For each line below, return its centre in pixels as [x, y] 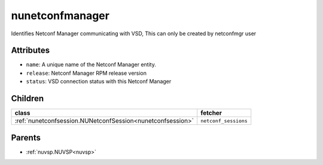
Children [28, 99]
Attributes [31, 51]
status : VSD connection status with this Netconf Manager [99, 81]
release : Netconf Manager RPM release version [86, 73]
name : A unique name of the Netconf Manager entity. [91, 65]
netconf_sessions [224, 120]
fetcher [211, 113]
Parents [26, 137]
